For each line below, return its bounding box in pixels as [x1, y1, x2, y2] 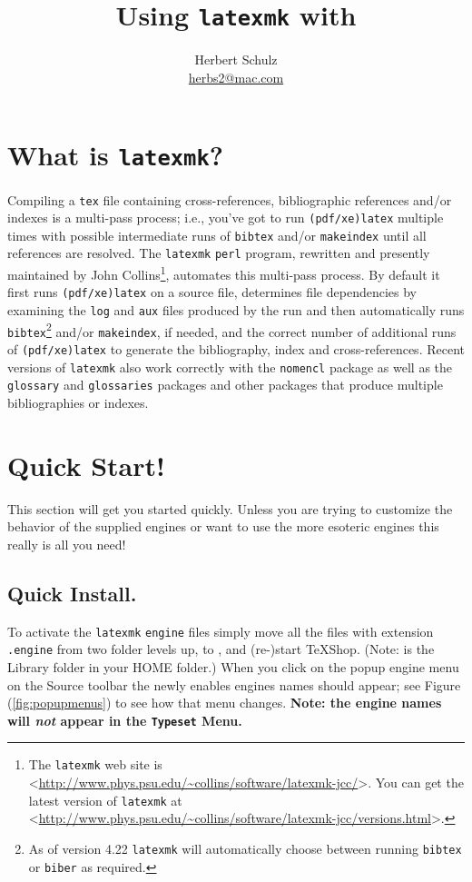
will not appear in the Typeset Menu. [7, 710, 242, 729]
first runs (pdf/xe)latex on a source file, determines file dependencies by [7, 282, 417, 302]
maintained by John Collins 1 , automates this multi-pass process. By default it [7, 263, 440, 283]
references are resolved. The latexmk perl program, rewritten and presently [7, 243, 430, 263]
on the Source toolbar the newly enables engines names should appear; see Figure [7, 675, 461, 694]
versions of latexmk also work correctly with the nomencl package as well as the [7, 357, 453, 376]
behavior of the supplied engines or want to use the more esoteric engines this [7, 517, 439, 536]
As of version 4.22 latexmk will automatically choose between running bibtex [28, 838, 462, 857]
